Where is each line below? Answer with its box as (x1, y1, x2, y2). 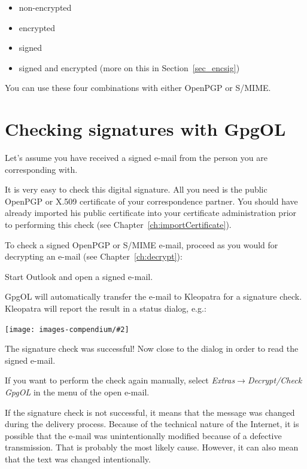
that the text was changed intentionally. (5, 453, 151, 465)
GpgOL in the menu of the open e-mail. (5, 386, 150, 398)
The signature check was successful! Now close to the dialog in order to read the (5, 342, 299, 355)
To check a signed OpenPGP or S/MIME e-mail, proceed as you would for (5, 238, 278, 251)
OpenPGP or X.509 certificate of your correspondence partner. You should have (5, 194, 298, 207)
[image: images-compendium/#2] (5, 325, 129, 334)
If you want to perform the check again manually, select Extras (5, 374, 235, 386)
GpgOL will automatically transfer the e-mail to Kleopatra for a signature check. (5, 290, 302, 303)
